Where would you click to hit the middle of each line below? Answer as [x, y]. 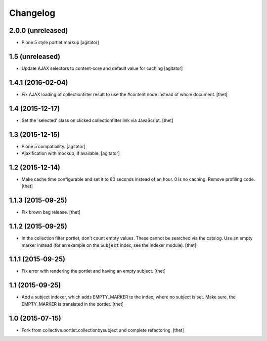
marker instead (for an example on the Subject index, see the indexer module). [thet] [109, 245]
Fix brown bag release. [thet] [51, 212]
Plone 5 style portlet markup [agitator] [60, 43]
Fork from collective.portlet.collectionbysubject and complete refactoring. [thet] [103, 330]
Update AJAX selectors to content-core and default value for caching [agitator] [102, 68]
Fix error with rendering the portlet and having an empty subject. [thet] [93, 271]
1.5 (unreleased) [35, 56]
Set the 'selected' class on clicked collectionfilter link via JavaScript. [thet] [97, 120]
